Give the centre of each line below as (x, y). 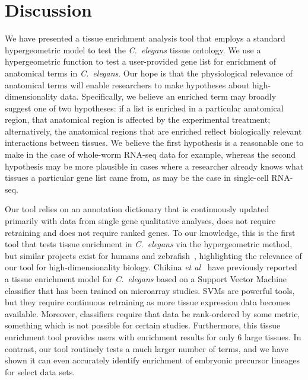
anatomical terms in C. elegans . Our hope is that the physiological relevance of (149, 73)
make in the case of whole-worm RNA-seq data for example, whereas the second (150, 154)
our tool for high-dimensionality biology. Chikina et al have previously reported (151, 267)
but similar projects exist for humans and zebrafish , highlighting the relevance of (153, 255)
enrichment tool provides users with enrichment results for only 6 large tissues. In (153, 336)
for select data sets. (40, 371)
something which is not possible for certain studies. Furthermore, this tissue (143, 325)
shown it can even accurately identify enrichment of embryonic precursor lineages (153, 360)
